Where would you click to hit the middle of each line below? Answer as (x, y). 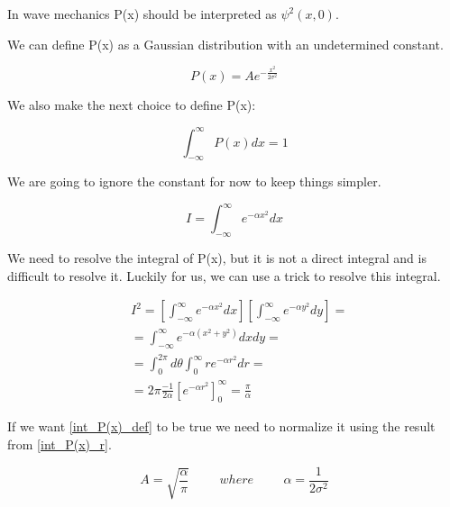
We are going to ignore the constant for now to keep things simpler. (194, 181)
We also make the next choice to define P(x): (132, 105)
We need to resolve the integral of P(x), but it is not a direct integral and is (217, 258)
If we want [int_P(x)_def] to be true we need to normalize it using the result (221, 426)
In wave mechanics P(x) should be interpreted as (142, 14)
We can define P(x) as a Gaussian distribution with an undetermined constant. (225, 44)
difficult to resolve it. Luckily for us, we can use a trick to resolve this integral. (224, 275)
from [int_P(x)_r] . (60, 444)
